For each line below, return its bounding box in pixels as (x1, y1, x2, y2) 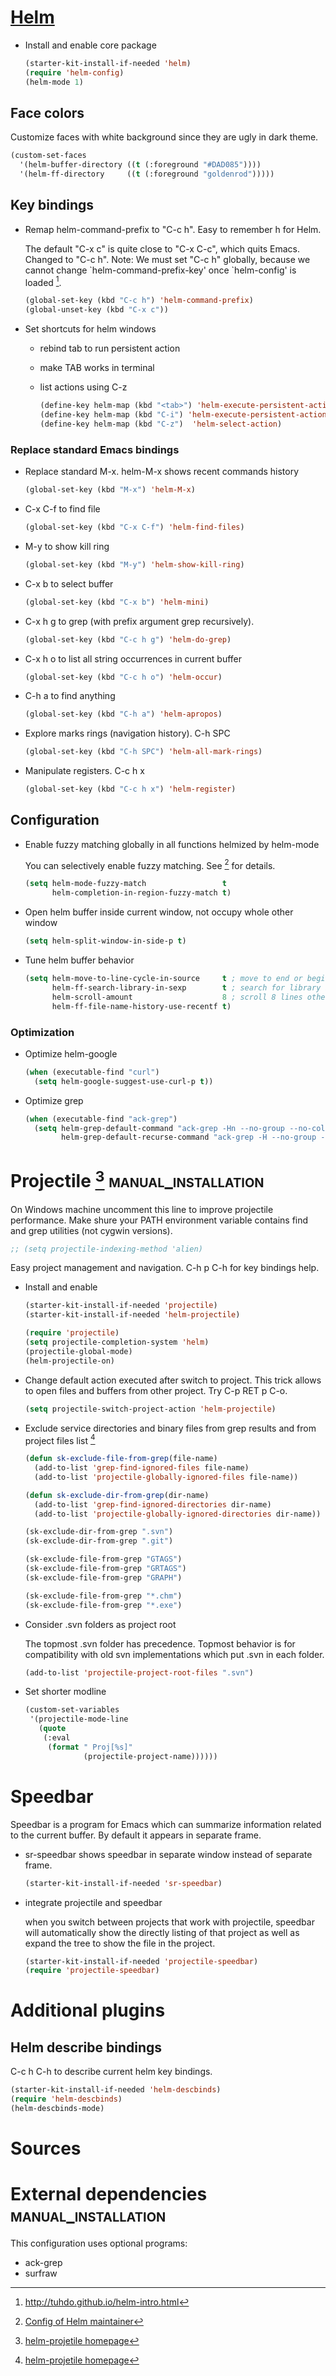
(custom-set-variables (24, 1705, 120, 1715)
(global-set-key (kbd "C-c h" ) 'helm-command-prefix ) (24, 296, 254, 306)
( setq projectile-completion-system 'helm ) (24, 1337, 210, 1348)
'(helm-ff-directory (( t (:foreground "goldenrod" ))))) (19, 169, 275, 180)
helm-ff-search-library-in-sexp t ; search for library (51, 982, 322, 993)
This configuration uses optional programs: (10, 2237, 188, 2250)
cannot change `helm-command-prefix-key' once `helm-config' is (24, 264, 297, 276)
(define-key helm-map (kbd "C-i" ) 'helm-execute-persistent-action (39, 410, 327, 420)
